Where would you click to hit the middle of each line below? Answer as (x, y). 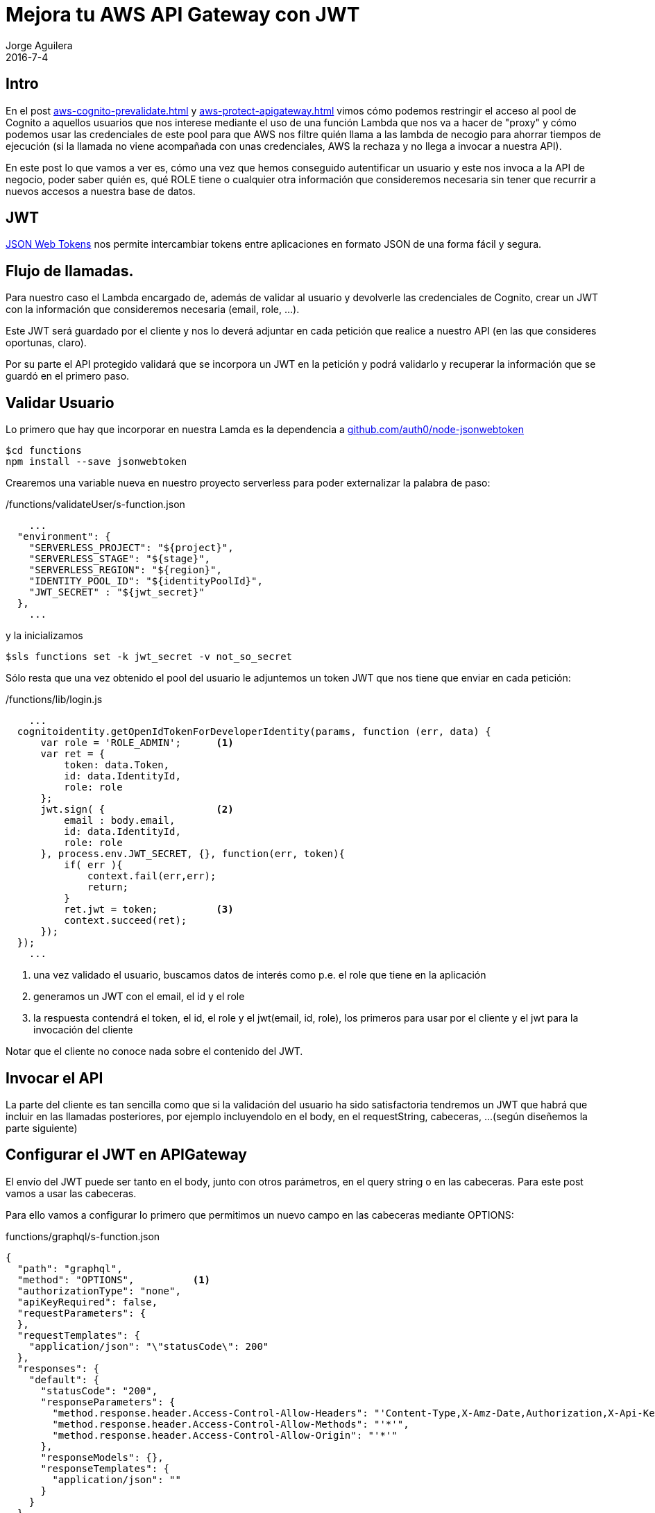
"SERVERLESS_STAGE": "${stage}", (120, 559)
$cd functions (44, 451)
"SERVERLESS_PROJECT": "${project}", (131, 548)
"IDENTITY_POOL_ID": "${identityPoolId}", (146, 581)
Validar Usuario (60, 403)
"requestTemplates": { (78, 1335)
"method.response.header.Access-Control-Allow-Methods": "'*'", (231, 1424)
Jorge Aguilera (39, 45)
